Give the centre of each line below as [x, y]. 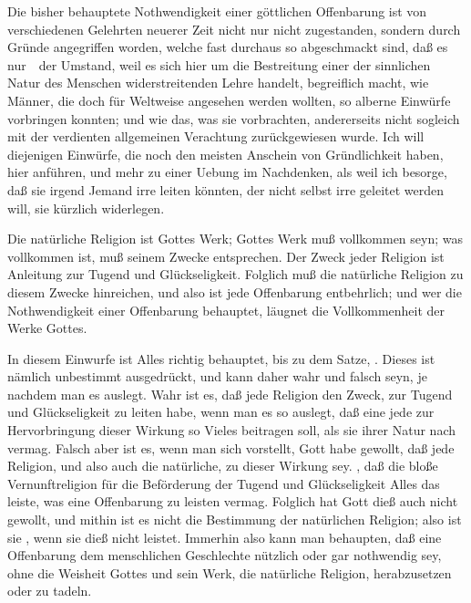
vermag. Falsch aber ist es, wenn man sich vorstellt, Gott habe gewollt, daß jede [231, 447]
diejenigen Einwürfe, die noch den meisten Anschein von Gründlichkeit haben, [225, 154]
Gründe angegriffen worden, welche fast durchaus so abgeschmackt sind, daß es [228, 47]
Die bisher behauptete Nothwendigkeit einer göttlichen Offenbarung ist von [217, 11]
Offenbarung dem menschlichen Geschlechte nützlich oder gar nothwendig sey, [225, 555]
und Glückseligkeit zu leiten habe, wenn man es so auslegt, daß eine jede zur [221, 412]
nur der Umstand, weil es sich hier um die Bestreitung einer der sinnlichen [219, 64]
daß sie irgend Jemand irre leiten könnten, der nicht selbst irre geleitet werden [226, 189]
